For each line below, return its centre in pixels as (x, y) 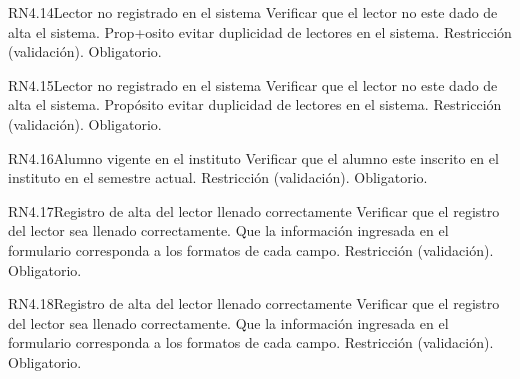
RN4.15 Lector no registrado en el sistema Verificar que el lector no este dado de (253, 84)
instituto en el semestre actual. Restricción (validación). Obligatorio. (218, 177)
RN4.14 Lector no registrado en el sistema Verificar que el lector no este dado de (253, 12)
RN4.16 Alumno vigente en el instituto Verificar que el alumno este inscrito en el (253, 157)
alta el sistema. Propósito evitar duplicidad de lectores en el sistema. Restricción (255, 104)
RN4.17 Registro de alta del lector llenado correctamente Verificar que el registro (254, 210)
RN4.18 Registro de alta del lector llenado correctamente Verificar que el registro (254, 303)
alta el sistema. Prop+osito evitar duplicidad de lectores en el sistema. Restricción (260, 31)
